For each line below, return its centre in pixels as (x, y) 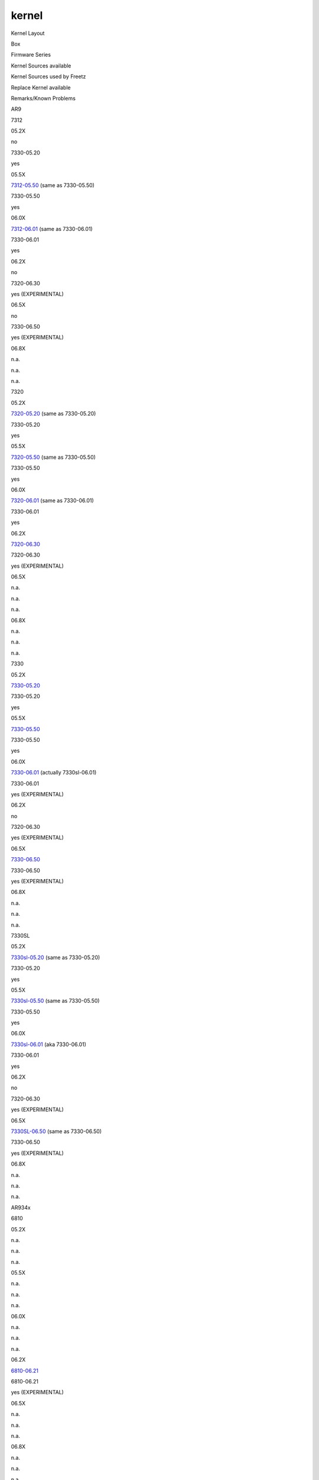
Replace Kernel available (41, 87)
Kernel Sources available (41, 66)
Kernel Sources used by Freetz (48, 76)
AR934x (21, 1207)
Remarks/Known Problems (43, 98)
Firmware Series (31, 55)
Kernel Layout (28, 33)
